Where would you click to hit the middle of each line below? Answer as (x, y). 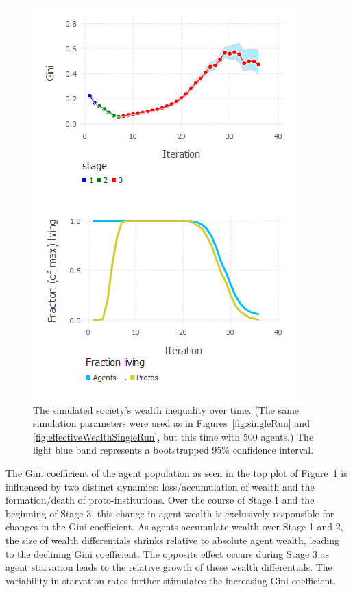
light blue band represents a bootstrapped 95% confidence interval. (173, 450)
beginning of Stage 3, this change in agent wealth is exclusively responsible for (170, 513)
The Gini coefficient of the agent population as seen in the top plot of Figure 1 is (176, 472)
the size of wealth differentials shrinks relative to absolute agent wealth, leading (172, 540)
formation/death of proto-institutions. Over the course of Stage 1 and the (160, 500)
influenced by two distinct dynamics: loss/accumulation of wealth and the (160, 486)
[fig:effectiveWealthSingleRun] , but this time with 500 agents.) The (173, 436)
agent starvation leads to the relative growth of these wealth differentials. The (169, 567)
